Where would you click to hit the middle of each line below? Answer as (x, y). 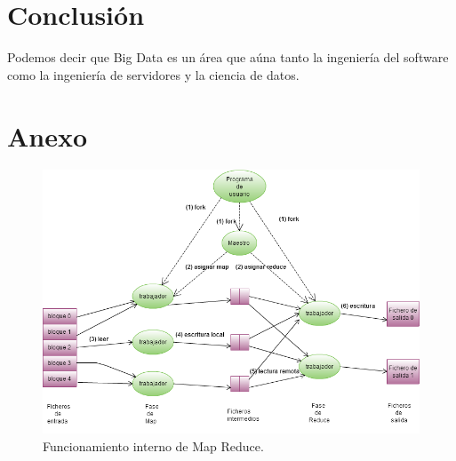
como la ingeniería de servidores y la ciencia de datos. (153, 74)
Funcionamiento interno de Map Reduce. (153, 445)
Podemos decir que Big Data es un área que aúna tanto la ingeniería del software (228, 57)
